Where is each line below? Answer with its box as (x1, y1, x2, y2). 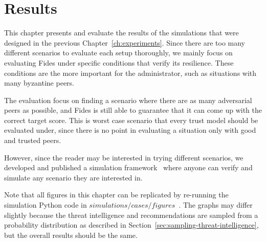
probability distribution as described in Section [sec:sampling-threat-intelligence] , (4, 219, 259, 230)
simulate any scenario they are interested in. (4, 172, 143, 183)
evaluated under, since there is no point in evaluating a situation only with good (4, 125, 256, 135)
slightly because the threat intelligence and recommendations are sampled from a (4, 209, 258, 220)
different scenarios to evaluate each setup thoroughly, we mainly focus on (4, 47, 233, 58)
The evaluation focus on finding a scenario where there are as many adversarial (4, 94, 252, 105)
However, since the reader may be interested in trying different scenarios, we (4, 152, 243, 163)
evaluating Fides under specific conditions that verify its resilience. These (4, 57, 234, 68)
